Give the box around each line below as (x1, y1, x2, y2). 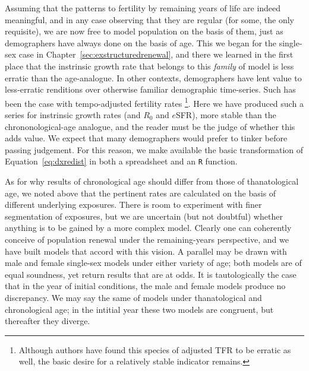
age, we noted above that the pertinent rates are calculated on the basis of (5, 186, 276, 199)
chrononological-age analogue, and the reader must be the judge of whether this (5, 120, 295, 132)
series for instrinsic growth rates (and (5, 109, 141, 121)
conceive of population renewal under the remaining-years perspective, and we (5, 233, 289, 245)
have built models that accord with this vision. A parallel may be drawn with (5, 245, 287, 257)
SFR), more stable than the (175, 109, 276, 121)
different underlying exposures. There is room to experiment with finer (5, 198, 262, 211)
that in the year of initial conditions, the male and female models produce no (5, 280, 286, 292)
